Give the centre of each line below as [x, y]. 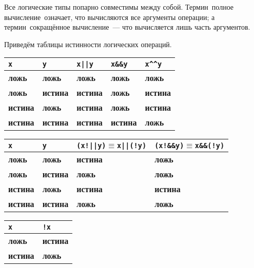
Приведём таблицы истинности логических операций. [88, 44]
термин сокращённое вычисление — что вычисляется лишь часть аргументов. [127, 27]
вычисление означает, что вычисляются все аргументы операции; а [110, 17]
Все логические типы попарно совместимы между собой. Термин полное [119, 7]
